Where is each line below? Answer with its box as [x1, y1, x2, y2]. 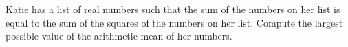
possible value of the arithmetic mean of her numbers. [6, 29, 232, 43]
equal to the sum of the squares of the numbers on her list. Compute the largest [6, 15, 343, 29]
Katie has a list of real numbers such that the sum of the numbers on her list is [6, 2, 340, 16]
